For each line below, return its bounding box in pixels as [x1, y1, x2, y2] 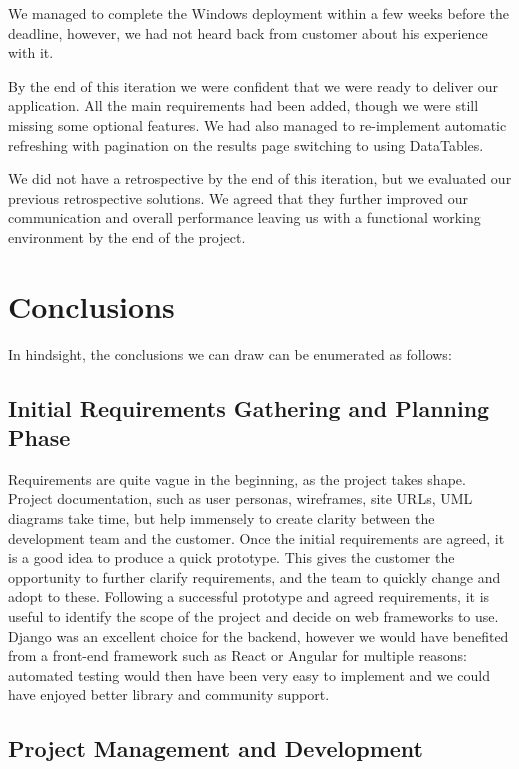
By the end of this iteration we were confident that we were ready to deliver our [8, 75, 499, 96]
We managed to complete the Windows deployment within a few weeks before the [8, 3, 510, 23]
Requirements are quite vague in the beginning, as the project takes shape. [8, 468, 466, 489]
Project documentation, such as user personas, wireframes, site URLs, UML [8, 488, 473, 509]
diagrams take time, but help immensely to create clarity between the [8, 508, 435, 529]
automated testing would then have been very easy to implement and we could [8, 664, 490, 685]
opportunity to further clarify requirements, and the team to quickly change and [8, 566, 501, 587]
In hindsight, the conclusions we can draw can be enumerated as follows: [8, 343, 452, 364]
